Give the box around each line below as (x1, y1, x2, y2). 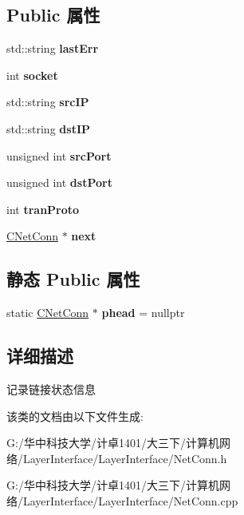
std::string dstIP (6, 120, 90, 137)
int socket (6, 66, 58, 83)
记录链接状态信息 (6, 380, 96, 397)
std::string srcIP (6, 93, 89, 110)
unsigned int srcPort (6, 147, 112, 164)
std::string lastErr (6, 40, 99, 57)
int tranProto (6, 200, 80, 217)
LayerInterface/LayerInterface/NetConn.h (22, 450, 227, 466)
